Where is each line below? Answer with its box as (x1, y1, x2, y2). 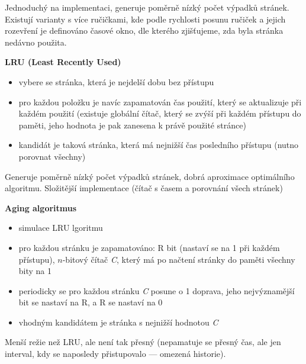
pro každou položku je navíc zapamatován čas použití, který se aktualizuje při (18, 95, 302, 108)
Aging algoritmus (5, 201, 77, 214)
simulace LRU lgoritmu (18, 221, 103, 234)
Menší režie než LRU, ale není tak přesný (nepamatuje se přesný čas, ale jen (5, 336, 281, 348)
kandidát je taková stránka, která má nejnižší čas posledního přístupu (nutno (18, 138, 299, 151)
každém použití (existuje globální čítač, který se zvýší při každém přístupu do (18, 107, 301, 120)
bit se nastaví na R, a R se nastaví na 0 (18, 296, 163, 308)
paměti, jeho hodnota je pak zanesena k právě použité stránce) (18, 118, 246, 131)
